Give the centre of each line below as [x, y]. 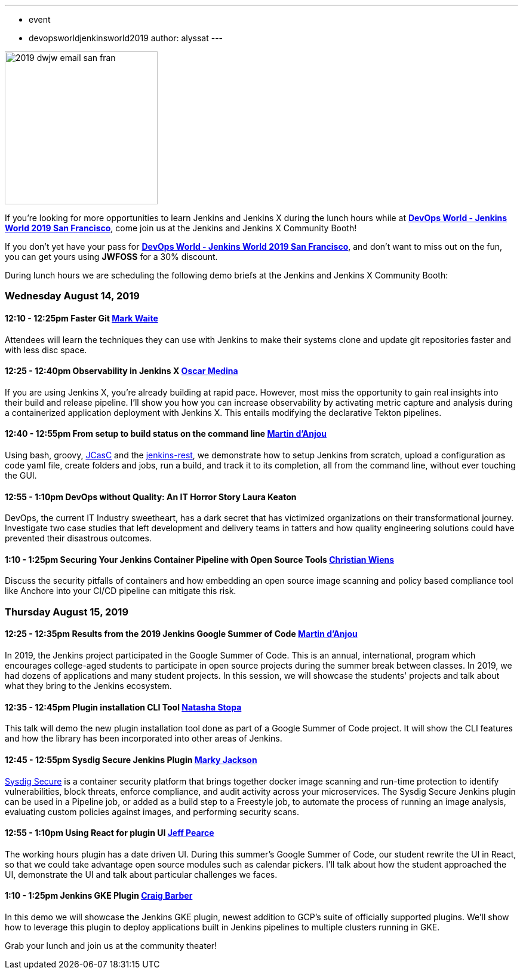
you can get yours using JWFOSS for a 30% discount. [111, 257]
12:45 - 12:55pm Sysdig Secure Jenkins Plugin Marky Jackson [131, 759]
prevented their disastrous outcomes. [78, 538]
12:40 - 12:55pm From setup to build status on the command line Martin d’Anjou [166, 434]
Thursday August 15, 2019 [67, 612]
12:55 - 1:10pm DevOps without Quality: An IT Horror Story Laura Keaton [151, 497]
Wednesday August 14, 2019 [72, 296]
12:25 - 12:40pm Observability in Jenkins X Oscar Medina [121, 371]
